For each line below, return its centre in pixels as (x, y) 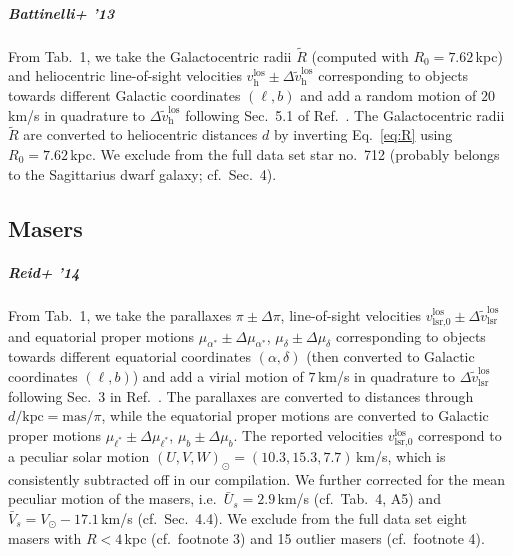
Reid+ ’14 (44, 271)
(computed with (360, 55)
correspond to (459, 434)
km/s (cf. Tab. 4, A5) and (359, 498)
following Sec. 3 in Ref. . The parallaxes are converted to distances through (241, 395)
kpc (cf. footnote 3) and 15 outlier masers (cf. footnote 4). (304, 537)
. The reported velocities (308, 434)
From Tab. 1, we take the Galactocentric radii (150, 55)
